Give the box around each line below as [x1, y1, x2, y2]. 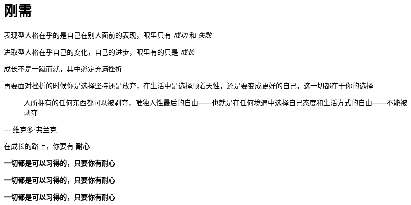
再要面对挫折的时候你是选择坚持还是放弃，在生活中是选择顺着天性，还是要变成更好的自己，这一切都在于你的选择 [4, 81, 373, 90]
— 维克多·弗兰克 [4, 125, 57, 134]
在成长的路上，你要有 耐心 [4, 141, 90, 150]
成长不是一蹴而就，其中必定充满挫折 [4, 64, 122, 73]
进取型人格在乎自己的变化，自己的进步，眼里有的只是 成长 [4, 47, 194, 56]
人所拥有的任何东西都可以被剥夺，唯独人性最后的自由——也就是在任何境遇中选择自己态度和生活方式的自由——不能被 [24, 98, 407, 107]
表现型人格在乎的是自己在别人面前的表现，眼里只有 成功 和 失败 [4, 30, 212, 39]
